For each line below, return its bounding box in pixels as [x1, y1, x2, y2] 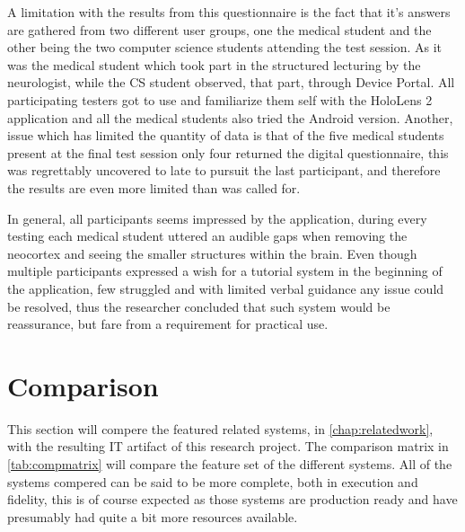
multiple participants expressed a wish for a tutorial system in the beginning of [7, 262, 443, 280]
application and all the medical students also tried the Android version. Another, [7, 108, 453, 127]
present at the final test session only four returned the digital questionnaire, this [7, 143, 449, 162]
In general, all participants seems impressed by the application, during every [7, 208, 427, 227]
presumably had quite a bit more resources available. [7, 507, 298, 526]
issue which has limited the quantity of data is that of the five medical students [7, 126, 444, 145]
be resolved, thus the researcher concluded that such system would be [7, 297, 390, 315]
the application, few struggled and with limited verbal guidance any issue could [7, 279, 444, 297]
